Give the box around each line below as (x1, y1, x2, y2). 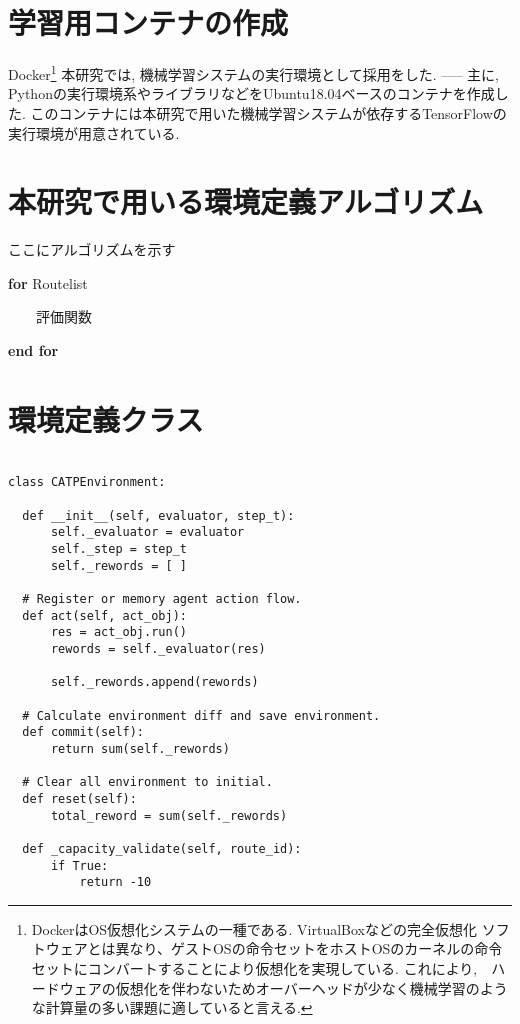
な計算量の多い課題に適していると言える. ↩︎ (31, 997, 313, 1018)
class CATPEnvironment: (8, 475, 166, 490)
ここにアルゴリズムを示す (8, 239, 176, 260)
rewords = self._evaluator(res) (50, 642, 266, 656)
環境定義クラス (8, 398, 204, 439)
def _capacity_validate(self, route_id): (22, 841, 302, 856)
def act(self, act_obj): (22, 608, 187, 623)
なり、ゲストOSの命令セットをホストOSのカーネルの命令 (129, 938, 503, 959)
